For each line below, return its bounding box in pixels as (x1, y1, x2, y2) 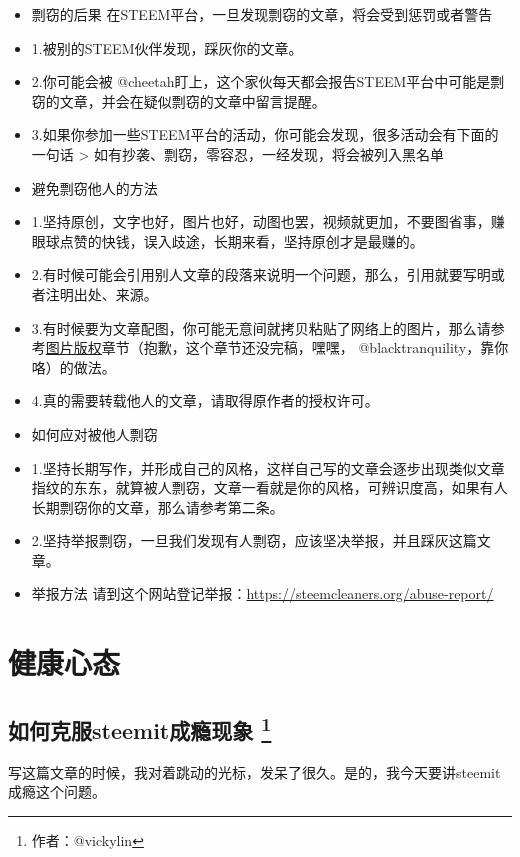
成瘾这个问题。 (8, 781, 106, 802)
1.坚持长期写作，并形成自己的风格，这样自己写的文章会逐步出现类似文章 (31, 457, 505, 478)
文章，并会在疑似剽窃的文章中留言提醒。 (59, 90, 326, 111)
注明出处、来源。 (45, 283, 158, 304)
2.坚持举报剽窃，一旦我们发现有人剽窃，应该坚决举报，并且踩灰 (31, 530, 449, 551)
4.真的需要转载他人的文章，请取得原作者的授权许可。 (31, 390, 379, 411)
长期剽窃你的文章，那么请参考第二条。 (31, 496, 284, 517)
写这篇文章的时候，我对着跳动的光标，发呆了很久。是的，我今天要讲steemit (8, 761, 501, 782)
